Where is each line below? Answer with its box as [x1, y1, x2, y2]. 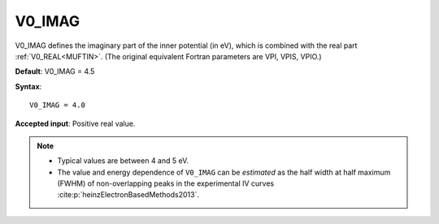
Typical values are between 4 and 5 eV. [57, 156, 189, 166]
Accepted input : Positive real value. [15, 118, 136, 128]
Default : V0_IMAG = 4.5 [15, 67, 95, 76]
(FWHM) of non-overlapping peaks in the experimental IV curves [57, 179, 275, 188]
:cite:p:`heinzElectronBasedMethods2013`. [57, 190, 199, 200]
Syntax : [15, 81, 42, 91]
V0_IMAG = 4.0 [29, 101, 85, 110]
